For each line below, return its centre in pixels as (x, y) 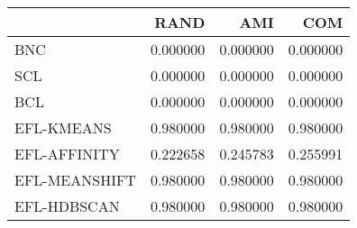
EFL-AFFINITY (67, 154)
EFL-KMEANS (63, 128)
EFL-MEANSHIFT (75, 180)
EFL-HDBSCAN (67, 206)
